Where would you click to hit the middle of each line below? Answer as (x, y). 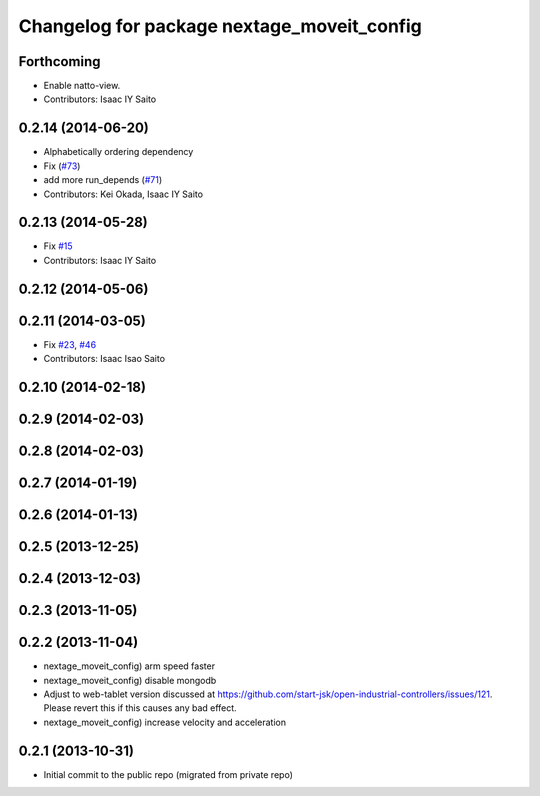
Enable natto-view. (82, 86)
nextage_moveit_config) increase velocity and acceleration (165, 722)
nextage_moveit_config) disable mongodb (130, 680)
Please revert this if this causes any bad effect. (140, 708)
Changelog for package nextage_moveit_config (220, 26)
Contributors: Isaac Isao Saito (104, 359)
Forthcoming (59, 61)
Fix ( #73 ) (62, 166)
